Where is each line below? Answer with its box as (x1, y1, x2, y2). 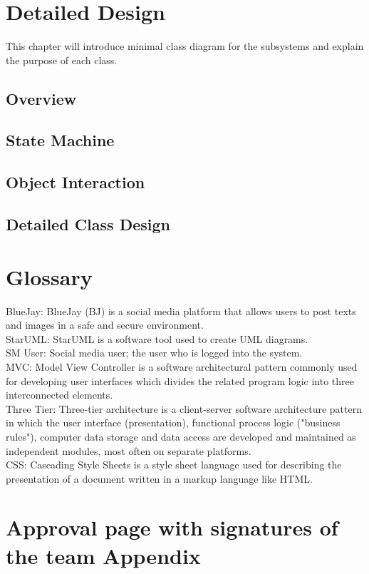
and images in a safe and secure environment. (6, 317, 204, 332)
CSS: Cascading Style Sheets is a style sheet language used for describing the (6, 457, 342, 472)
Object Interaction (6, 171, 145, 193)
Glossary (6, 262, 93, 291)
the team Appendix (6, 540, 201, 570)
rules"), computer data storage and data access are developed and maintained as (6, 429, 356, 444)
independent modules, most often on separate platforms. (6, 443, 251, 458)
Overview (6, 87, 77, 109)
